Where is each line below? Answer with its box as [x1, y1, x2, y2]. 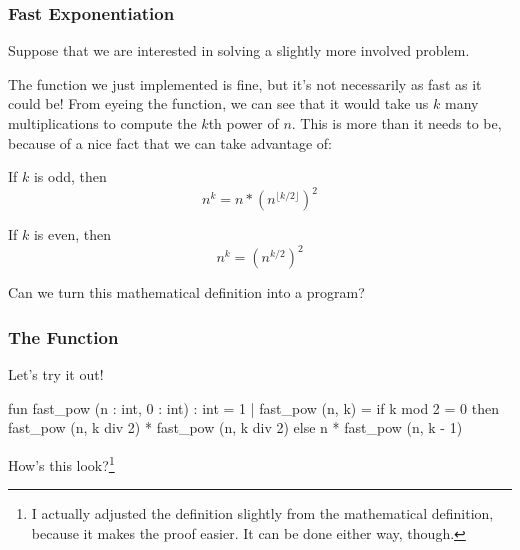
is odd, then [33, 166, 107, 187]
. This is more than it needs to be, [291, 113, 502, 133]
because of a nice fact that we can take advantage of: [8, 132, 332, 153]
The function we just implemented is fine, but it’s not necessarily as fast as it [8, 73, 482, 94]
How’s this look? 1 [8, 451, 115, 475]
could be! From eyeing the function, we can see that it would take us [8, 93, 429, 114]
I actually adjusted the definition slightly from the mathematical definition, [31, 503, 494, 524]
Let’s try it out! [8, 364, 104, 385]
